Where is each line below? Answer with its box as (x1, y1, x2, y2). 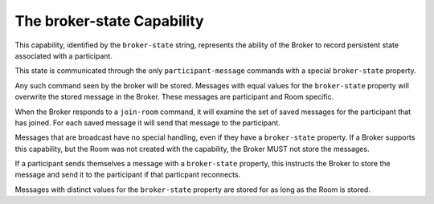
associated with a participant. (14, 51, 113, 60)
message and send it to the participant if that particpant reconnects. (14, 169, 241, 180)
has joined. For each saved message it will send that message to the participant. (14, 117, 280, 128)
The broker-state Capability (14, 12, 204, 30)
